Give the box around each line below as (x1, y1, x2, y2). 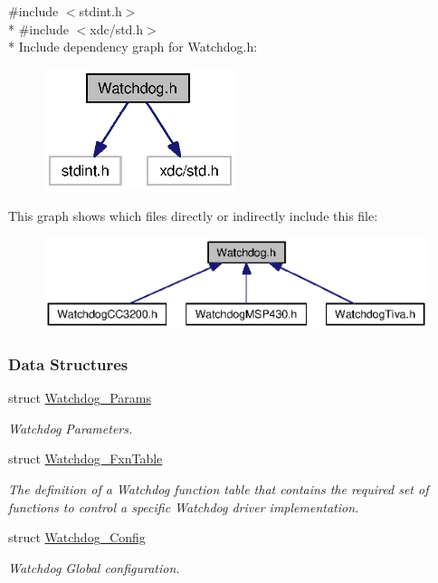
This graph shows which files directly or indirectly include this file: (8, 206, 378, 225)
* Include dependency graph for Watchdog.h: (8, 37, 258, 56)
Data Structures (8, 352, 129, 375)
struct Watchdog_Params (8, 388, 151, 407)
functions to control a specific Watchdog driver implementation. (8, 497, 359, 516)
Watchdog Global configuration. (8, 558, 180, 577)
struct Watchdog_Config (8, 528, 146, 547)
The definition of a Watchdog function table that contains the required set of (8, 479, 429, 498)
